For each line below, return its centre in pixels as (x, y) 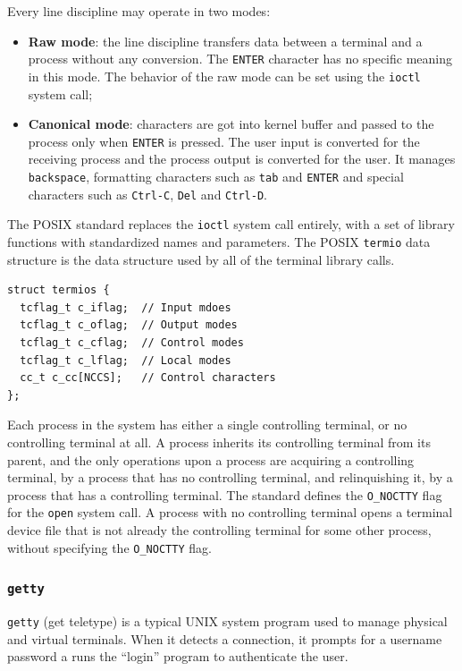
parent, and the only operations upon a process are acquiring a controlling (211, 459)
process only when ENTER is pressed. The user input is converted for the (224, 141)
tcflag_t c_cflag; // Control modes (132, 342)
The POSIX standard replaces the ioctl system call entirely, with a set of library (231, 224)
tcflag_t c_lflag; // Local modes (126, 360)
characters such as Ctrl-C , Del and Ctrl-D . (147, 194)
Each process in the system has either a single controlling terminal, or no (207, 425)
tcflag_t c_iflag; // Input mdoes (126, 307)
